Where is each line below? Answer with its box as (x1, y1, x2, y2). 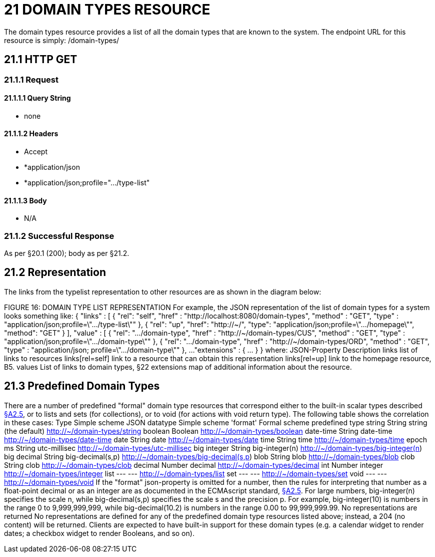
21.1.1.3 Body (4, 196, 47, 205)
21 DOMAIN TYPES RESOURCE (4, 1, 210, 18)
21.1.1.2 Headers (4, 129, 58, 138)
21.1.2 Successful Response (4, 230, 114, 241)
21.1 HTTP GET (4, 53, 77, 66)
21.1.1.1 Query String (4, 94, 71, 103)
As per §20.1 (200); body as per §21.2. (4, 249, 129, 257)
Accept (24, 147, 47, 156)
